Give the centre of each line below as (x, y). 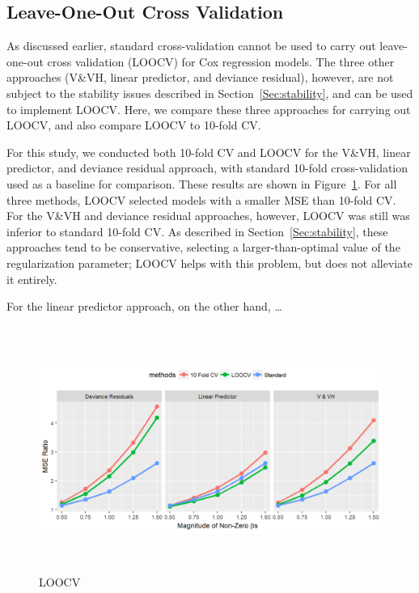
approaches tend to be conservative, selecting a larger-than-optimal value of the (203, 247)
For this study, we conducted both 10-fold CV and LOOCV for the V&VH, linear (209, 152)
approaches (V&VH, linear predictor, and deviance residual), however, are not (200, 77)
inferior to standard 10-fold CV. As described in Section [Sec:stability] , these (197, 231)
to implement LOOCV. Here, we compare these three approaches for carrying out (209, 109)
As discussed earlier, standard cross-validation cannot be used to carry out (191, 46)
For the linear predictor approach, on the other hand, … (144, 306)
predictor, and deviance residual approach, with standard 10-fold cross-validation (207, 168)
